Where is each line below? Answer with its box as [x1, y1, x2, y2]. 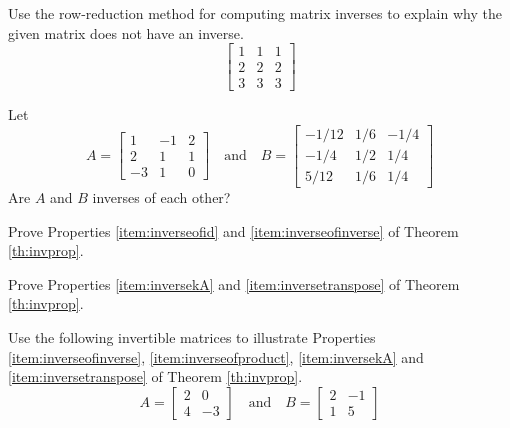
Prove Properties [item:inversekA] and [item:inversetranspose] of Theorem [8, 273, 460, 294]
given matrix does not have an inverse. [8, 22, 244, 43]
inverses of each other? [92, 186, 231, 207]
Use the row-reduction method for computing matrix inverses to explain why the [8, 3, 502, 23]
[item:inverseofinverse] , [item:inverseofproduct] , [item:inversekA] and [8, 346, 424, 367]
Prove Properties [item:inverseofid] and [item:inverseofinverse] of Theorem [8, 220, 459, 241]
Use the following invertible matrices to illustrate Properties [8, 326, 376, 347]
